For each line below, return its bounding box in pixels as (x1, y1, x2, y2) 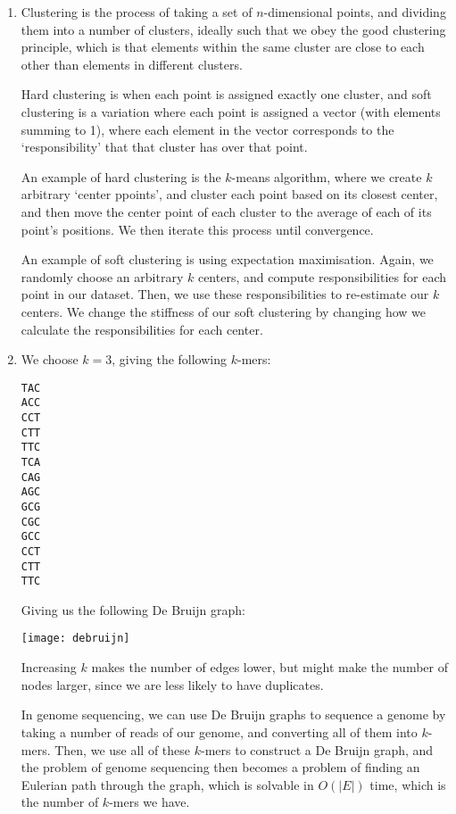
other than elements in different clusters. (21, 54, 243, 73)
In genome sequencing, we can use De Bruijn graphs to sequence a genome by (21, 705, 446, 724)
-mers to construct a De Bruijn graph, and (200, 740, 434, 759)
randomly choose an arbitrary (21, 267, 184, 286)
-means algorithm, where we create (231, 167, 422, 186)
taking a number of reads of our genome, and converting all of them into (21, 722, 418, 741)
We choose (21, 350, 79, 369)
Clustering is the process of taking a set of (21, 3, 253, 21)
